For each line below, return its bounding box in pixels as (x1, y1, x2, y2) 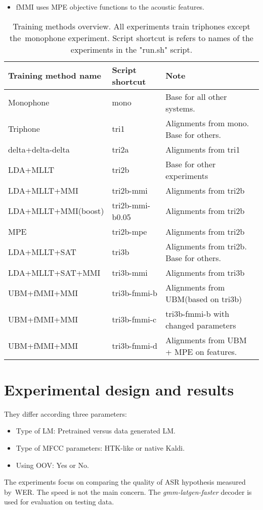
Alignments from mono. (165, 117, 249, 129)
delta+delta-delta (8, 143, 70, 155)
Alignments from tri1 (165, 143, 240, 155)
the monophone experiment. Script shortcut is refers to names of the (10, 31, 253, 44)
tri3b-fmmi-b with (165, 307, 230, 319)
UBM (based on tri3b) (165, 293, 242, 305)
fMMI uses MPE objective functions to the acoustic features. (16, 2, 205, 12)
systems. (165, 102, 195, 114)
